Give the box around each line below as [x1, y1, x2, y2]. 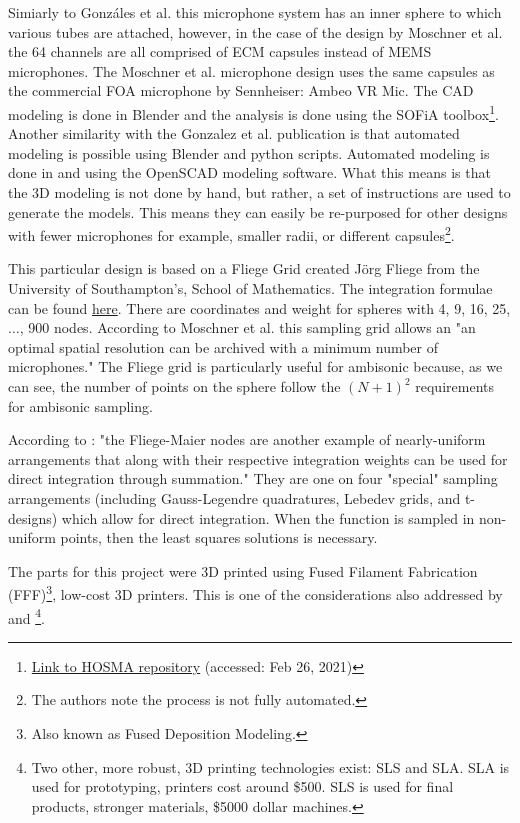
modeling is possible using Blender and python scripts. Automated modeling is [8, 142, 490, 163]
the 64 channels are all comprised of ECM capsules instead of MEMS [8, 41, 432, 62]
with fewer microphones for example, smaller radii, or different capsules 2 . [8, 222, 455, 245]
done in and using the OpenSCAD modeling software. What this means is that [8, 162, 491, 183]
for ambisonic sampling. [8, 395, 153, 416]
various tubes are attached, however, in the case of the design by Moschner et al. [8, 21, 503, 42]
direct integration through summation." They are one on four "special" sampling [8, 468, 498, 489]
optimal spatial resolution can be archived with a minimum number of [8, 336, 439, 357]
